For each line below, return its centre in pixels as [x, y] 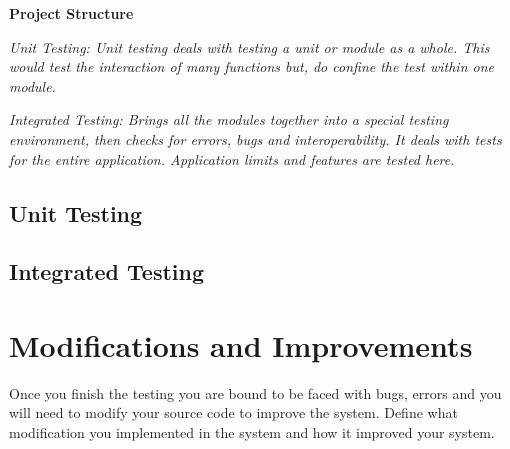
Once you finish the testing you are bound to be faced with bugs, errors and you [255, 392]
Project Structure [71, 13]
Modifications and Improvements [241, 344]
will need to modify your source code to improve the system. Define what [233, 412]
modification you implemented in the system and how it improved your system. [252, 432]
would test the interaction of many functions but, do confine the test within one [251, 66]
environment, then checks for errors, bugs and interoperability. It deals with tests [255, 138]
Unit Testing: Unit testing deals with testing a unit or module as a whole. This [249, 46]
